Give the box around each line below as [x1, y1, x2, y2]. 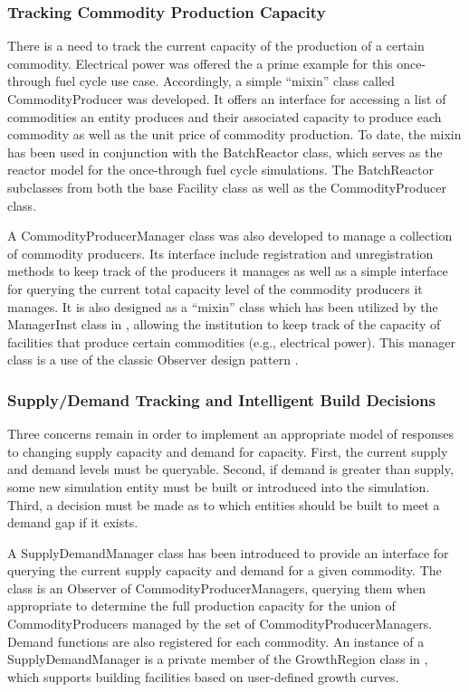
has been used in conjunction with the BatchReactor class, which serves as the [7, 142, 443, 161]
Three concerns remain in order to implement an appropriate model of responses [7, 424, 454, 443]
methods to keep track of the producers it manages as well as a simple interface [7, 261, 448, 280]
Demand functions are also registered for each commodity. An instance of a [7, 631, 425, 650]
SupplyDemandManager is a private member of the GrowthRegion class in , [7, 649, 428, 668]
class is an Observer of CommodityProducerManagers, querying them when [7, 578, 426, 597]
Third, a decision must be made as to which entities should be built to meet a [7, 495, 440, 514]
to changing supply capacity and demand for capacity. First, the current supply [7, 441, 448, 460]
